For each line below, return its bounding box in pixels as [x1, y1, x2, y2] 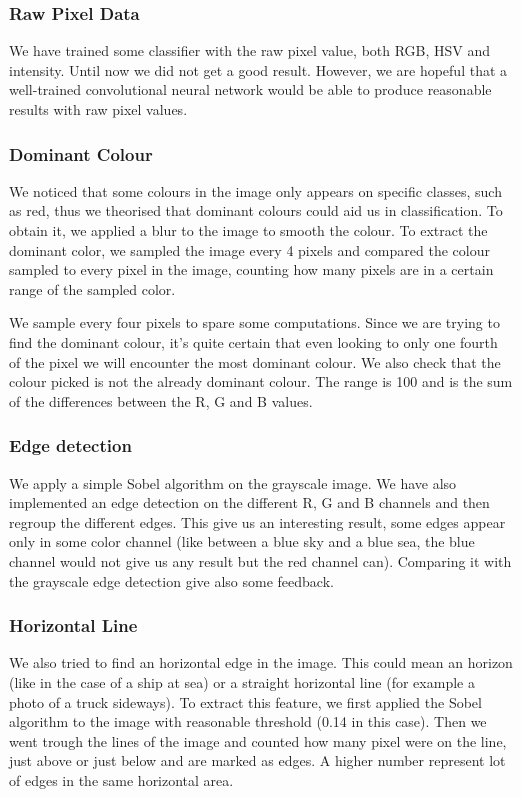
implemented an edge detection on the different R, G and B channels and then [9, 492, 490, 513]
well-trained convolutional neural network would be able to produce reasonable [9, 79, 492, 100]
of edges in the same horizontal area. [9, 769, 234, 790]
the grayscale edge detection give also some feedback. [9, 570, 334, 591]
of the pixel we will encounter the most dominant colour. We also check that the [9, 351, 501, 372]
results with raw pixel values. [9, 99, 188, 119]
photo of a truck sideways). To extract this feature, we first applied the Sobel [9, 691, 482, 712]
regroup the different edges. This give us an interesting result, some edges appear [9, 511, 506, 532]
